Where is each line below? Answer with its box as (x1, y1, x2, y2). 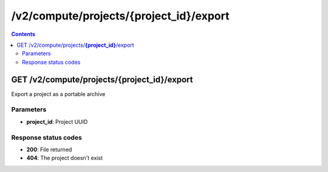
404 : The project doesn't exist (26, 154, 103, 162)
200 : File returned (26, 146, 72, 153)
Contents (11, 30, 36, 38)
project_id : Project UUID (26, 118, 88, 125)
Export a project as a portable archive (11, 90, 106, 97)
